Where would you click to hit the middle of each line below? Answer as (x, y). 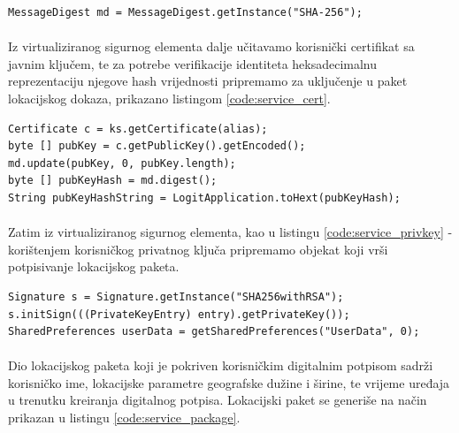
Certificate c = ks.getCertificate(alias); (138, 129)
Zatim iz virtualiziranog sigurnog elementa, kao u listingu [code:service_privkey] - (230, 232)
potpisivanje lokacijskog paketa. (94, 266)
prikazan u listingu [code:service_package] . (124, 418)
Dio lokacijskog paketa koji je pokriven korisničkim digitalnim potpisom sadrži (221, 365)
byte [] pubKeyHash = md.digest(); (113, 181)
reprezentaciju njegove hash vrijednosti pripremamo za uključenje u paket (208, 81)
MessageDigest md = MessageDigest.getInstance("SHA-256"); (185, 12)
